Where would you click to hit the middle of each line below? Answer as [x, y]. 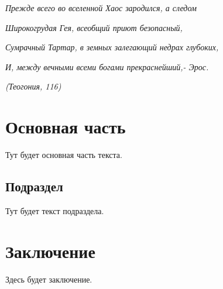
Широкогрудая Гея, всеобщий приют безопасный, [94, 27]
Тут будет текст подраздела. [55, 210]
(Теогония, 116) [33, 86]
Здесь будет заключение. [49, 279]
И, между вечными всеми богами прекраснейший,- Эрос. [107, 66]
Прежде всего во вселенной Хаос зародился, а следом [101, 8]
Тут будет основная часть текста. [64, 155]
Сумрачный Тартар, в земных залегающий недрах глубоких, [112, 47]
